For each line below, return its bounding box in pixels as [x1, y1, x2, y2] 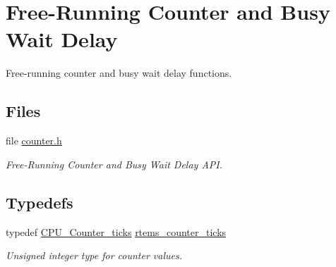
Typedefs [6, 191, 73, 213]
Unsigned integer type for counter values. [6, 248, 182, 263]
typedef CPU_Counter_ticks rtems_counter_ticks [6, 224, 227, 239]
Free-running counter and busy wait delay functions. [6, 66, 232, 80]
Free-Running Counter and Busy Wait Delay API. [6, 156, 223, 171]
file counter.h [6, 133, 62, 148]
